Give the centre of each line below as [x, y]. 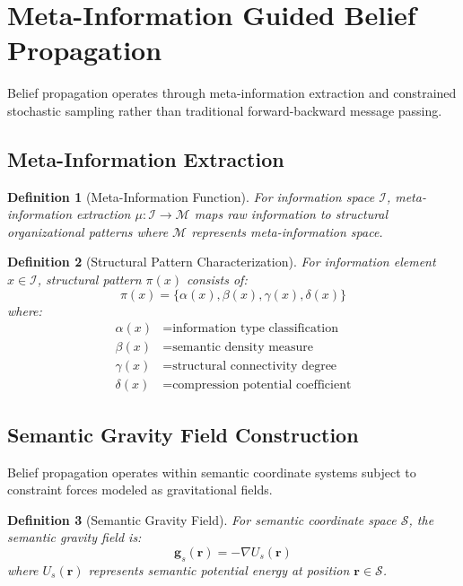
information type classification [256, 329]
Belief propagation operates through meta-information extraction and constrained [232, 93]
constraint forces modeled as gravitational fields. [140, 490]
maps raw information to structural [291, 214]
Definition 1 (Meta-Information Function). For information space [191, 196]
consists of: [217, 280]
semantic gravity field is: [74, 537]
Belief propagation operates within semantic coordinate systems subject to [212, 472]
